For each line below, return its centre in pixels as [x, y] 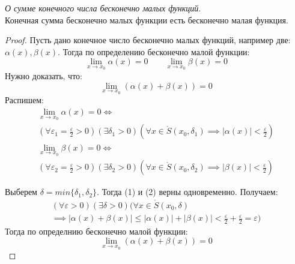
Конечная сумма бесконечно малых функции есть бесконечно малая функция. [147, 19]
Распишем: [24, 100]
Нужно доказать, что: [44, 76]
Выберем [21, 192]
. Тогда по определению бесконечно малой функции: [154, 51]
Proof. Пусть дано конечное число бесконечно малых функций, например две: [148, 40]
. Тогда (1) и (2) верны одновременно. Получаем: [187, 192]
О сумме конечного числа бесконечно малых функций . [103, 8]
